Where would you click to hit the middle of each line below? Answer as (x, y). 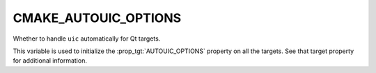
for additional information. (50, 61)
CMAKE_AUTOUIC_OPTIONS (97, 18)
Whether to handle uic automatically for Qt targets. (87, 39)
